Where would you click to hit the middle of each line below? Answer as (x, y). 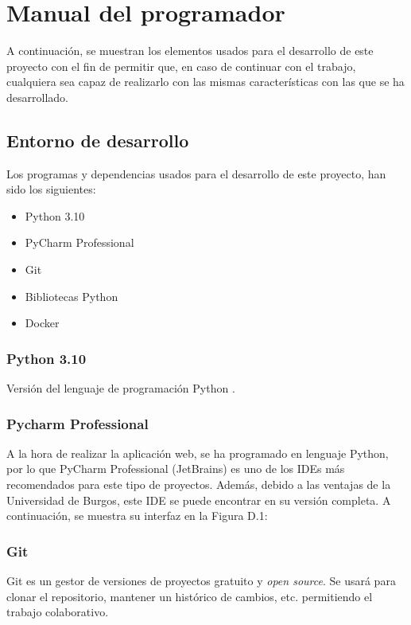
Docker (42, 323)
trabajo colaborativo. (58, 612)
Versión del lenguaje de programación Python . (121, 388)
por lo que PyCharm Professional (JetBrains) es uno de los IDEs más (176, 469)
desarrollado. (37, 97)
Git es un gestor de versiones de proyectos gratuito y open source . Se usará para (201, 581)
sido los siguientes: (51, 189)
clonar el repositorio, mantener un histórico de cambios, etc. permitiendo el (190, 596)
